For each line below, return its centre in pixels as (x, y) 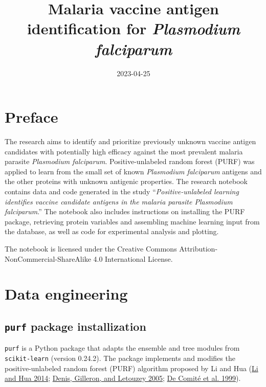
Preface (31, 117)
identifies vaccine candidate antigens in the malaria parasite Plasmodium (119, 201)
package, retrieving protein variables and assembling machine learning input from (132, 221)
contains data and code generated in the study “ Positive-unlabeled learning (122, 191)
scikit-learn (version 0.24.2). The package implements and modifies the (120, 358)
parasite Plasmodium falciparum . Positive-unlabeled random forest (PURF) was (130, 161)
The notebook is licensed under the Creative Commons (91, 248)
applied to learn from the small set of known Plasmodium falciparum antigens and (133, 171)
